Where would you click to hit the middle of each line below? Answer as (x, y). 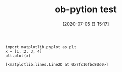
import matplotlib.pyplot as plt (41, 47)
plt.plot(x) (18, 56)
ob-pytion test (86, 9)
